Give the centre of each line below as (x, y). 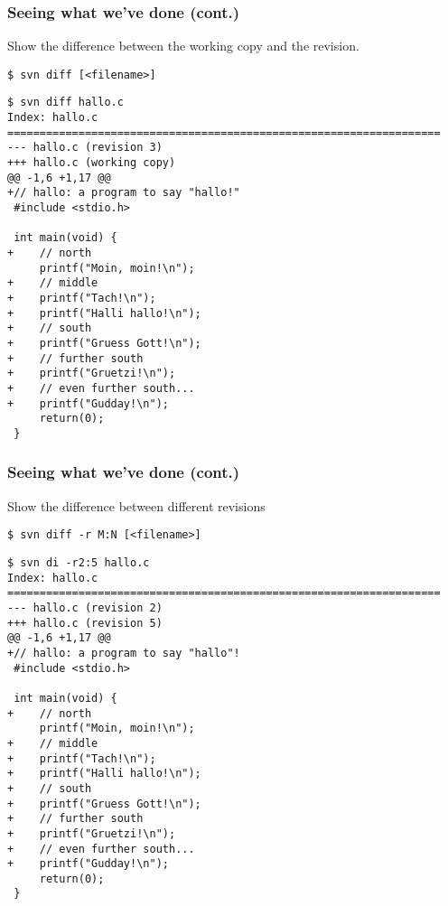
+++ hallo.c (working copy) (92, 163)
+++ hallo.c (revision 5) (85, 623)
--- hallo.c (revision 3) (85, 148)
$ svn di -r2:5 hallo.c (79, 563)
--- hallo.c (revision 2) (85, 608)
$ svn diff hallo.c (65, 103)
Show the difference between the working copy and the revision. (183, 46)
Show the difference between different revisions (136, 505)
